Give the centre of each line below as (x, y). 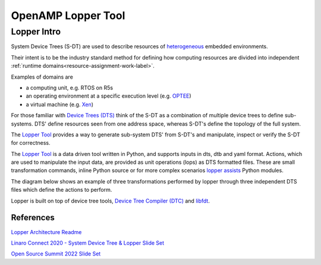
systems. (22, 124)
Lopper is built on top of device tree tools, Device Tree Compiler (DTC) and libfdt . (111, 201)
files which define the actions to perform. (62, 190)
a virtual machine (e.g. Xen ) (60, 104)
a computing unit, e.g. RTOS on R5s (69, 88)
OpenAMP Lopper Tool (68, 15)
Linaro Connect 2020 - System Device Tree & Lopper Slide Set (88, 243)
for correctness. (31, 143)
